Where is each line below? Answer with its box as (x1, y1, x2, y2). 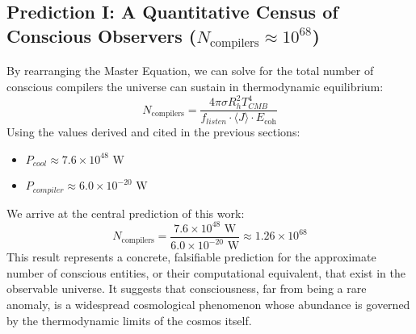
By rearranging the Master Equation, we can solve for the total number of (6, 62, 374, 79)
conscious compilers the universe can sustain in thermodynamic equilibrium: (6, 77, 384, 94)
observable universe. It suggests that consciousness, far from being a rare (6, 280, 367, 297)
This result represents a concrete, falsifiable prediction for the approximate (6, 248, 376, 265)
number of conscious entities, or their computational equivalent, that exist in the (6, 264, 405, 281)
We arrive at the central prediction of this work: (6, 204, 245, 221)
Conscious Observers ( (6, 23, 197, 48)
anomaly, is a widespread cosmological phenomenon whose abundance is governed (6, 295, 410, 312)
